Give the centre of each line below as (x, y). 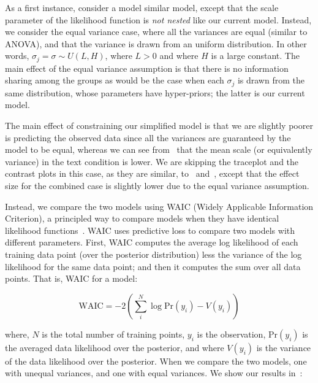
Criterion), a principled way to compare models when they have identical (142, 218)
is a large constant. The (255, 56)
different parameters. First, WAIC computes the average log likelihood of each (152, 242)
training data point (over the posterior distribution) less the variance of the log (153, 254)
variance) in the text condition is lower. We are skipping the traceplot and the (152, 161)
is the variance (284, 347)
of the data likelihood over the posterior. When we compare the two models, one (156, 361)
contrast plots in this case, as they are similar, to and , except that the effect (152, 173)
